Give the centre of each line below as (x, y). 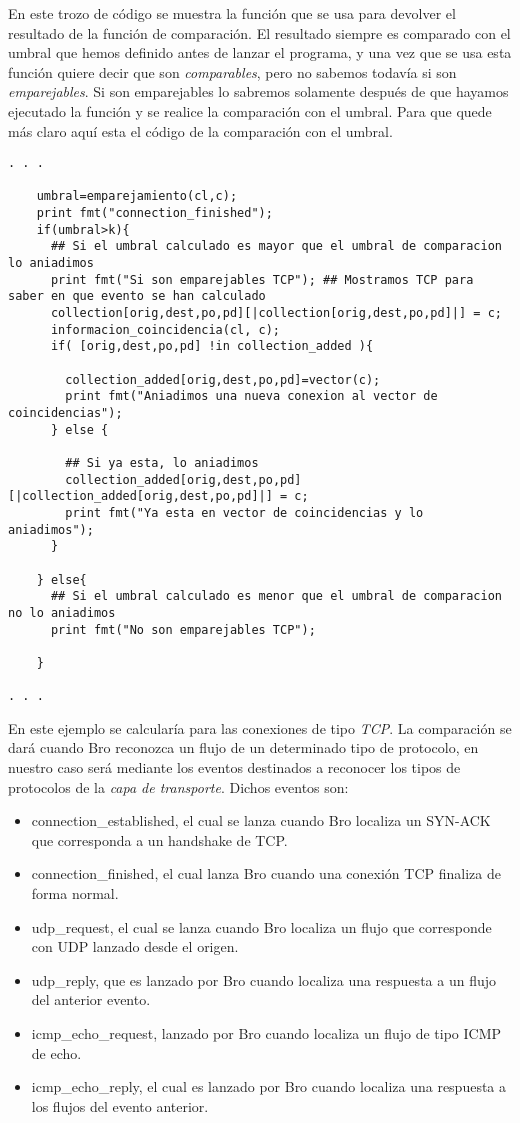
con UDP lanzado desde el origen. (135, 946)
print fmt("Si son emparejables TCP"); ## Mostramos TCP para (262, 279)
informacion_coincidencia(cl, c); (165, 329)
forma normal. (75, 892)
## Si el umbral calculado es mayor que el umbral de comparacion (276, 246)
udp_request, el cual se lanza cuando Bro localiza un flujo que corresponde (261, 926)
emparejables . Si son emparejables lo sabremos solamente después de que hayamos (258, 91)
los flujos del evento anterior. (120, 1105)
